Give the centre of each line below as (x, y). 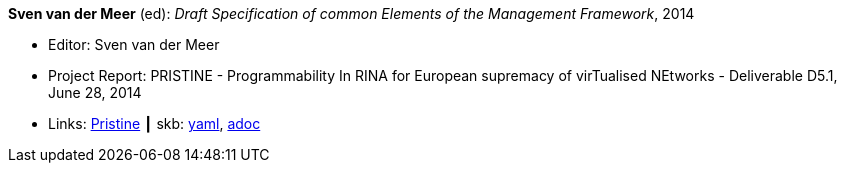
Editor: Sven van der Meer (134, 44)
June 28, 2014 (95, 92)
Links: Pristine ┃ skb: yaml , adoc (154, 123)
